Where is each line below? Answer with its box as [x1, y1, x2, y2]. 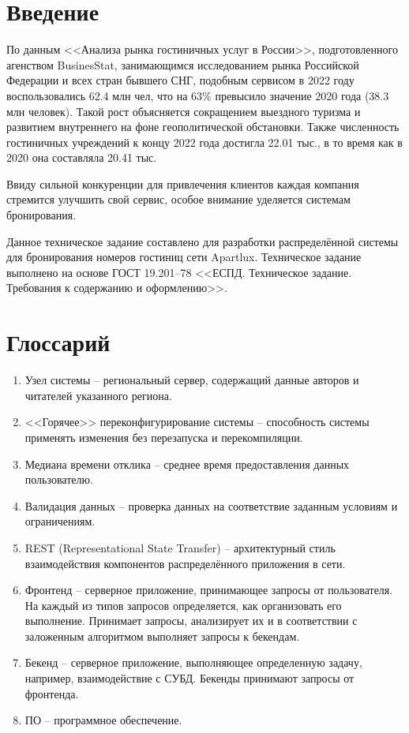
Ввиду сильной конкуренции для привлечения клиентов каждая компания [6, 175, 359, 192]
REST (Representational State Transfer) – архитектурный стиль [24, 539, 336, 555]
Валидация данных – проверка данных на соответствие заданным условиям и [24, 497, 398, 514]
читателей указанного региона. [24, 387, 172, 403]
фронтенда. [24, 685, 79, 701]
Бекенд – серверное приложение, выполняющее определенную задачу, [24, 654, 362, 671]
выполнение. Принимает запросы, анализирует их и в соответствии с [24, 612, 358, 629]
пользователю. [24, 471, 93, 488]
